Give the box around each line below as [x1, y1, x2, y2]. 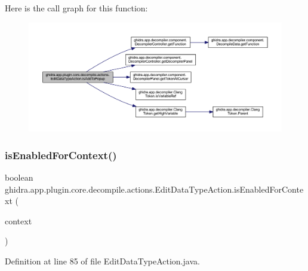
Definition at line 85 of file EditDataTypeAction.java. [5, 254, 200, 267]
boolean [5, 171, 33, 183]
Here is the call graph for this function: [5, 2, 148, 14]
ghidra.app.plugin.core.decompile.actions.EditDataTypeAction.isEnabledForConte [5, 182, 304, 195]
